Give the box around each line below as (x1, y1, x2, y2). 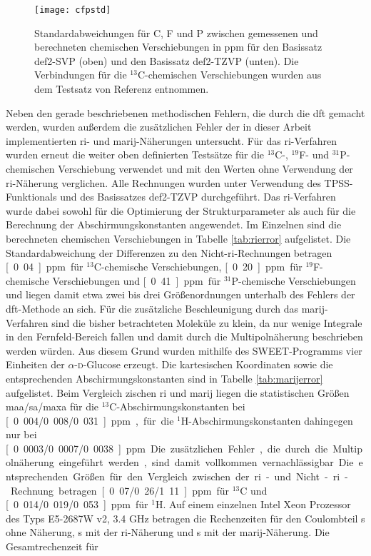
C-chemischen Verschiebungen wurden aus (137, 67, 322, 82)
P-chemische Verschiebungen (231, 273, 356, 288)
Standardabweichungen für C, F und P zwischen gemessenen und (34, 25, 318, 40)
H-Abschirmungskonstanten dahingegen (181, 413, 353, 428)
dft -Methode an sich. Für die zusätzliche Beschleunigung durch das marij (6, 300, 325, 315)
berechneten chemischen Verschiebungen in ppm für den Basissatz (34, 39, 322, 54)
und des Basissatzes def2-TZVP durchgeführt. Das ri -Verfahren (60, 189, 336, 204)
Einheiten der (6, 357, 65, 372)
